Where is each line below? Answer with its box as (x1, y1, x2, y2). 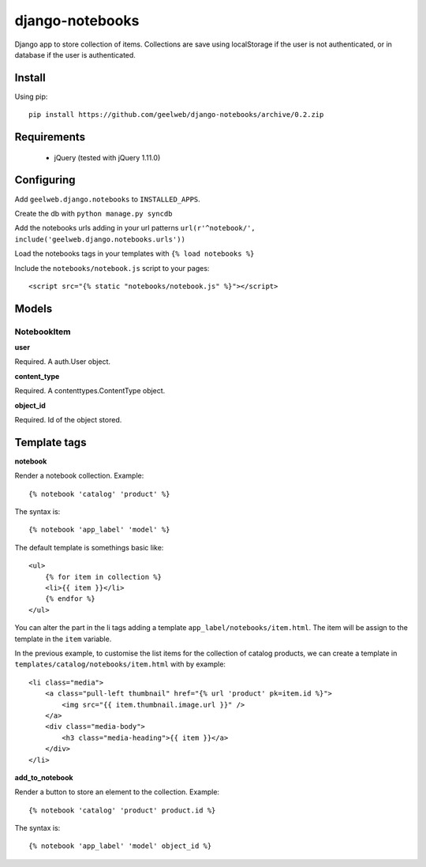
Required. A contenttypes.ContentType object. (14, 386, 166, 396)
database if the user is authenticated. (14, 50, 136, 59)
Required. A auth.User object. (14, 357, 110, 366)
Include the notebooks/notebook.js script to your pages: (14, 263, 210, 272)
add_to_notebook (14, 772, 74, 782)
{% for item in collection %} (44, 572, 162, 581)
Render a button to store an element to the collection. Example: (14, 787, 220, 797)
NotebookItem (14, 326, 71, 337)
